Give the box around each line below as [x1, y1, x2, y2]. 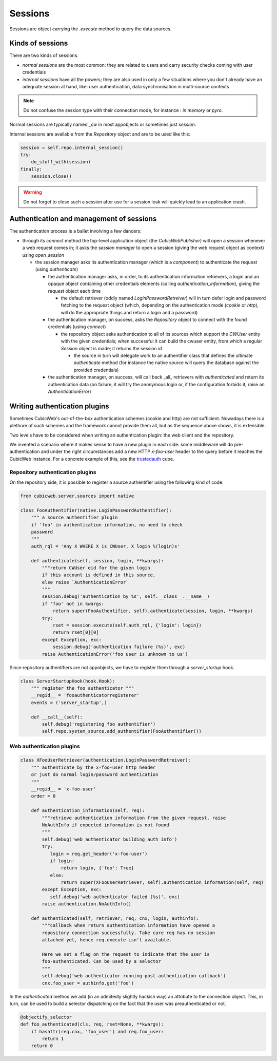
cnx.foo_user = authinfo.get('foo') [42, 980, 134, 986]
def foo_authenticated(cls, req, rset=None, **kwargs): [20, 1021, 164, 1027]
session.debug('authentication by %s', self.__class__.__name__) [42, 594, 210, 599]
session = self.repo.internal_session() [20, 144, 123, 150]
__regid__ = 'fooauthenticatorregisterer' [31, 692, 140, 698]
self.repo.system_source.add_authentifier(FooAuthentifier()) [42, 728, 202, 734]
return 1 [42, 1036, 64, 1042]
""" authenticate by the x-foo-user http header [31, 764, 156, 770]
